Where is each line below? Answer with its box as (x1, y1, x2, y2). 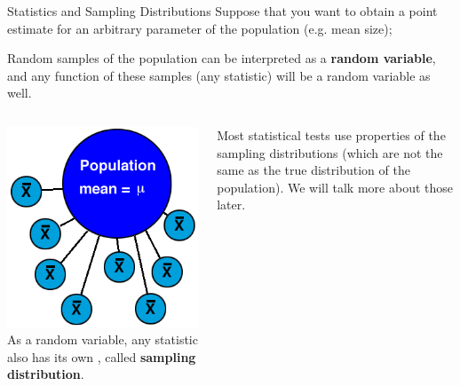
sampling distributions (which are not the (217, 143, 443, 161)
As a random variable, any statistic (7, 330, 198, 349)
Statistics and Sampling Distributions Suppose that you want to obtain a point (7, 2, 438, 20)
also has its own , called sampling (7, 347, 196, 366)
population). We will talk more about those (217, 177, 453, 196)
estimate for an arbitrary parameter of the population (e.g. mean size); (7, 19, 393, 37)
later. (217, 195, 246, 214)
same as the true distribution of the (217, 161, 410, 179)
